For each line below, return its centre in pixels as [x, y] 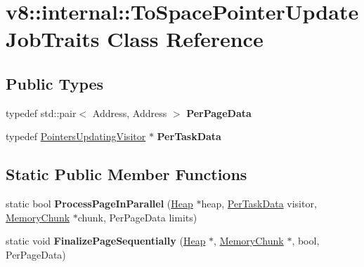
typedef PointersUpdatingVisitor [76, 136]
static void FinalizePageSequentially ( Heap [106, 241]
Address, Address [130, 112]
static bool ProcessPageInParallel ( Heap [99, 204]
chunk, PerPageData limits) [137, 217]
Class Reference [185, 39]
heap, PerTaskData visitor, [259, 204]
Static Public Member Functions [126, 174]
